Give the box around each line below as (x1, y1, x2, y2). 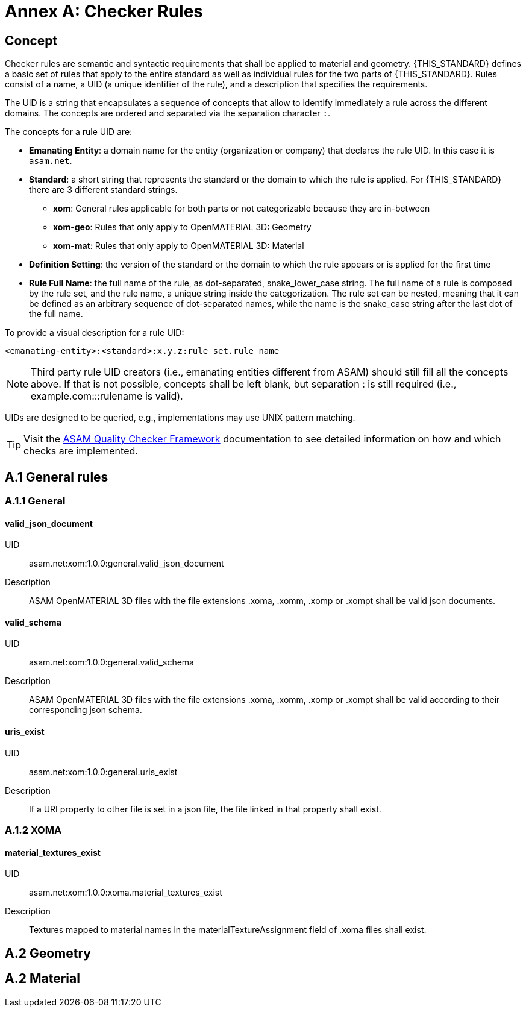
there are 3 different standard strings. (29, 184, 178, 195)
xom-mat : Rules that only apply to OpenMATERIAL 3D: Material (53, 240, 304, 251)
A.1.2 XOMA (5, 824, 62, 837)
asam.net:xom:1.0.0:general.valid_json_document (29, 558, 224, 569)
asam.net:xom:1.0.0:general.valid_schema (29, 657, 194, 668)
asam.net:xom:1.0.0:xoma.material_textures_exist (29, 887, 222, 898)
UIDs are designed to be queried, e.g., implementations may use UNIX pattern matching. (5, 412, 355, 423)
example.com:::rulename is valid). (31, 390, 183, 403)
